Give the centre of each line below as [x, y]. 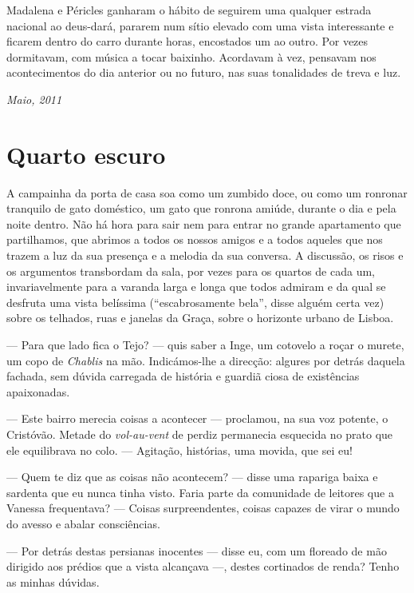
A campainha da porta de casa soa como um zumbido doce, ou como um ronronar [207, 192]
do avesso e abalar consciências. [83, 523]
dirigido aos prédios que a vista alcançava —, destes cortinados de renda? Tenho [203, 566]
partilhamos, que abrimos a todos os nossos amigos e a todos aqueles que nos [195, 239]
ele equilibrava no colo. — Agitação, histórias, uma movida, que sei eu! [179, 450]
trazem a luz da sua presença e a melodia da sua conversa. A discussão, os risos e [205, 255]
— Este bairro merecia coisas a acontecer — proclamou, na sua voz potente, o [197, 418]
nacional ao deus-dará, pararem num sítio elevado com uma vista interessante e [200, 25]
